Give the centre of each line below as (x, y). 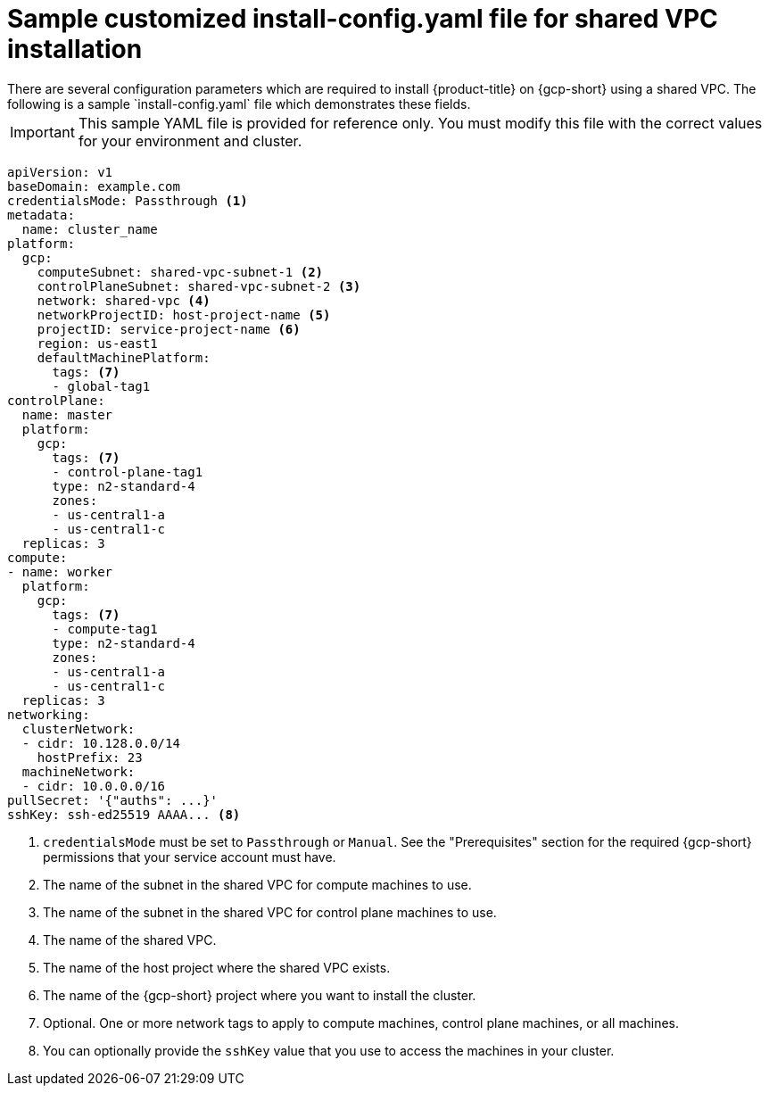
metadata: (41, 215)
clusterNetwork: (79, 729)
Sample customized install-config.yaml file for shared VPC (363, 19)
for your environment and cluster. (190, 141)
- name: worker (60, 571)
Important (42, 132)
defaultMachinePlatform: (124, 357)
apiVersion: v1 (60, 172)
